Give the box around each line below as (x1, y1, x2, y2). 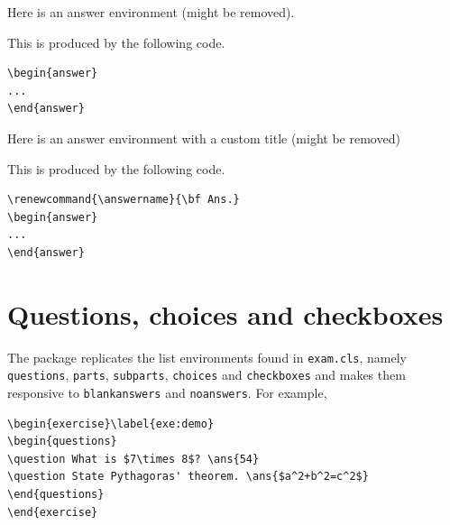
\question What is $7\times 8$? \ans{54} (7, 452, 260, 465)
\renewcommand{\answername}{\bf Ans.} (7, 193, 240, 207)
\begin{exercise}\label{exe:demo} (7, 417, 215, 430)
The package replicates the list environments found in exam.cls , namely (7, 347, 407, 366)
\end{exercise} (7, 505, 98, 519)
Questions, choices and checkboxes (7, 295, 444, 332)
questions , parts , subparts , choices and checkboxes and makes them (7, 365, 406, 384)
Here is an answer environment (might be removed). (7, 3, 295, 21)
